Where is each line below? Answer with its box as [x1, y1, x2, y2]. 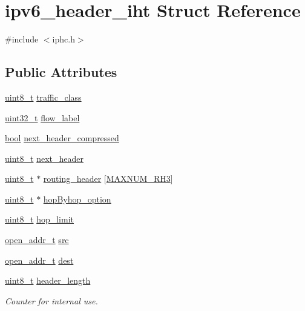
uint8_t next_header [5, 152, 84, 164]
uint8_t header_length [5, 274, 91, 287]
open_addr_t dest [5, 253, 74, 266]
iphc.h [52, 33, 75, 45]
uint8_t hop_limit [5, 213, 74, 226]
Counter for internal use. [5, 294, 98, 307]
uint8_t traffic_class [5, 90, 82, 103]
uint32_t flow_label [5, 111, 80, 124]
